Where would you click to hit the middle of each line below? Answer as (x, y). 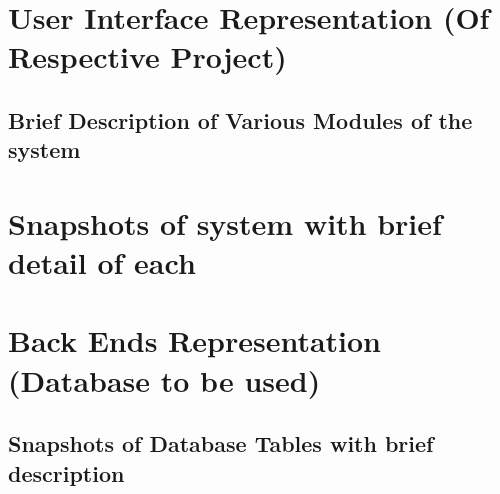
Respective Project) (147, 56)
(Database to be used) (164, 379)
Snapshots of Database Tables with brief (221, 443)
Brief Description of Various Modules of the (240, 119)
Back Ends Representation (194, 340)
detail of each (102, 262)
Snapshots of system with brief (225, 222)
